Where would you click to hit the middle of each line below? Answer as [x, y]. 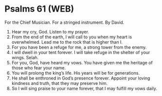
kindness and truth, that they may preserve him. [60, 83]
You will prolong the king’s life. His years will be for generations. [75, 73]
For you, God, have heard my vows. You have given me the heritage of [82, 63]
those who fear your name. [39, 68]
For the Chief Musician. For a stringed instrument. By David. [64, 22]
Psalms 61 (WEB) [39, 9]
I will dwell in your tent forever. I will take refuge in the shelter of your [81, 52]
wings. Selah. [25, 57]
